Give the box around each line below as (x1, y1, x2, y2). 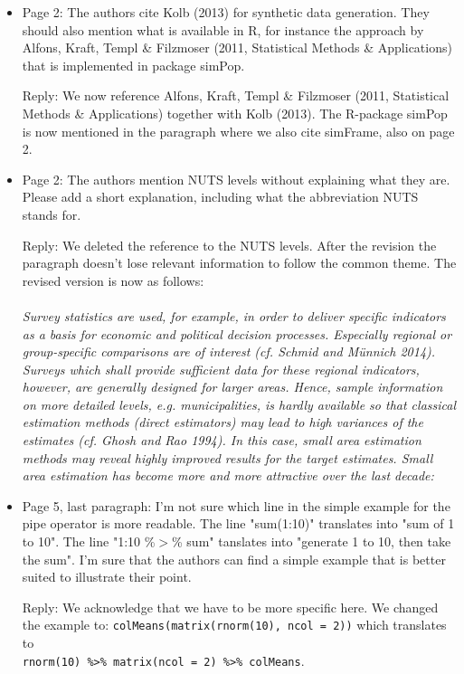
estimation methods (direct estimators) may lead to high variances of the (22, 413, 423, 432)
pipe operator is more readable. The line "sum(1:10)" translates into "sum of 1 (22, 514, 455, 533)
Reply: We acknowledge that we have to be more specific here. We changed (22, 597, 439, 616)
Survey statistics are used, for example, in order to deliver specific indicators (22, 306, 446, 325)
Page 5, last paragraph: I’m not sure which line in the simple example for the (22, 496, 450, 515)
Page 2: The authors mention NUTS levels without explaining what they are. (22, 169, 450, 188)
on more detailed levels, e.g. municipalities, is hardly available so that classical (22, 394, 457, 413)
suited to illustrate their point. (22, 567, 192, 586)
